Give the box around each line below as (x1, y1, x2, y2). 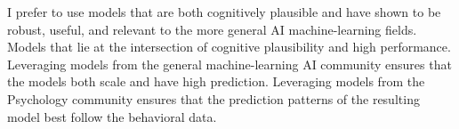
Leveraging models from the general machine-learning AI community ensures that (7, 54, 452, 73)
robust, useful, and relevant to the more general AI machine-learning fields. (7, 20, 417, 38)
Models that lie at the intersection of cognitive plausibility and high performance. (7, 37, 451, 56)
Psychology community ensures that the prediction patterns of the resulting (7, 89, 420, 108)
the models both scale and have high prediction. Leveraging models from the (7, 72, 425, 91)
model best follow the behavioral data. (7, 107, 217, 125)
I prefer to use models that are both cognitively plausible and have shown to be (7, 3, 441, 20)
